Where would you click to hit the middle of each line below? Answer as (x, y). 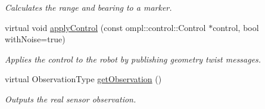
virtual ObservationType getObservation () (83, 79)
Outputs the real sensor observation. (71, 99)
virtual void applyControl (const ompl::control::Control (105, 27)
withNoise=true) (35, 39)
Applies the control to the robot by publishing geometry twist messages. (133, 59)
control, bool (236, 27)
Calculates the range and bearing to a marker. (88, 7)
